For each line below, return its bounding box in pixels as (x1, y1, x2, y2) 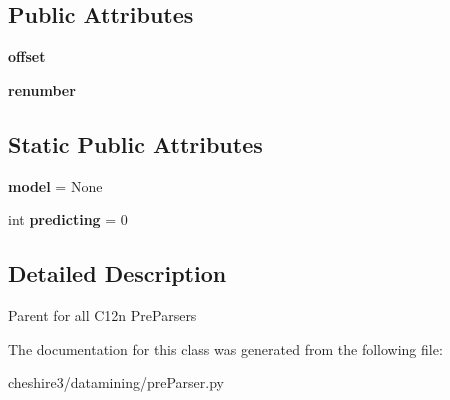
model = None (8, 175, 103, 196)
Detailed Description (8, 258, 227, 289)
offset (8, 46, 46, 67)
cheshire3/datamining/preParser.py (8, 372, 224, 393)
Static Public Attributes (8, 128, 263, 159)
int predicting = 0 (8, 209, 128, 230)
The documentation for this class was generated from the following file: (8, 338, 443, 359)
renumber (8, 79, 76, 100)
